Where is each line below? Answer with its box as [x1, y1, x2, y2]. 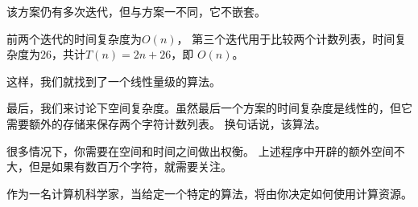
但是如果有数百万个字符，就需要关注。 [28, 158, 232, 175]
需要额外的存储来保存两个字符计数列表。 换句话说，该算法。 [6, 115, 326, 132]
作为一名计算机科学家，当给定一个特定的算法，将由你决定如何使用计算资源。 [6, 185, 412, 201]
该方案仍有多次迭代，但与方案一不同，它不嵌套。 [6, 3, 266, 19]
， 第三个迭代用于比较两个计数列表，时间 [176, 30, 395, 47]
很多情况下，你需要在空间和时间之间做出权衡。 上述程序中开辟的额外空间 [6, 142, 394, 159]
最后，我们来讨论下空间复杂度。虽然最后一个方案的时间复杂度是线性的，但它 [6, 99, 412, 116]
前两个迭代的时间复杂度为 [6, 30, 142, 47]
